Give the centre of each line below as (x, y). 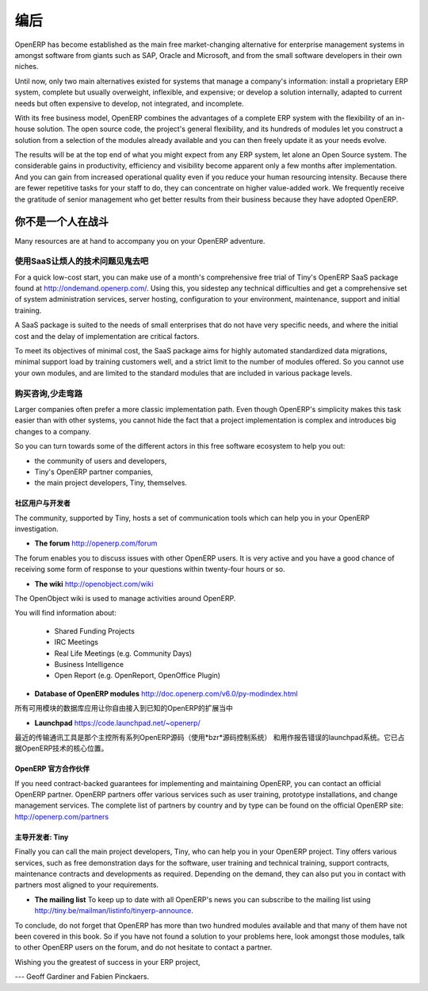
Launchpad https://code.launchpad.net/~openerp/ (118, 723)
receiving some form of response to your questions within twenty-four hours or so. (150, 569)
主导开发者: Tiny (42, 837)
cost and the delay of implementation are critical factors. (107, 336)
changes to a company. (53, 431)
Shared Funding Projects (94, 630)
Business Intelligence (89, 664)
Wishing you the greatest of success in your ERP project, (108, 962)
